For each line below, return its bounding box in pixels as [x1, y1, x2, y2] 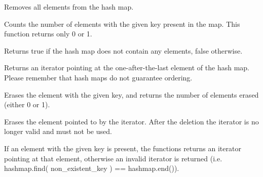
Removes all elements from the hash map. [4, 2, 134, 12]
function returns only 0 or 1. [4, 28, 92, 39]
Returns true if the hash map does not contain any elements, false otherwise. [4, 45, 243, 56]
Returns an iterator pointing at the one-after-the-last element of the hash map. [4, 62, 249, 73]
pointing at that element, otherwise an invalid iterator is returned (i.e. [4, 153, 222, 163]
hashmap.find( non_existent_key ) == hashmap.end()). [4, 163, 179, 173]
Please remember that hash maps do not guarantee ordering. [4, 72, 193, 82]
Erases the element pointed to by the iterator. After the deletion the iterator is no [4, 116, 259, 126]
